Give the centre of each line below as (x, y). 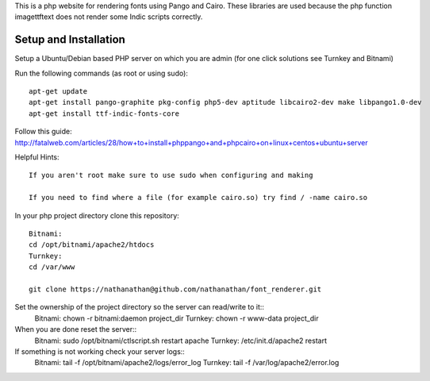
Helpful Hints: (37, 157)
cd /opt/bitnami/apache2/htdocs (92, 245)
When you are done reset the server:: (76, 329)
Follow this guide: (44, 132)
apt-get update (58, 92)
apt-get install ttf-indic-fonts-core (104, 114)
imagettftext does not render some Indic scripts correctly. (109, 17)
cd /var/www (52, 267)
